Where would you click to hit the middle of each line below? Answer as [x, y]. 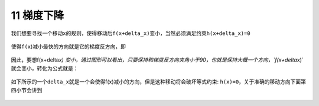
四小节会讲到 [27, 90]
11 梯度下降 [38, 15]
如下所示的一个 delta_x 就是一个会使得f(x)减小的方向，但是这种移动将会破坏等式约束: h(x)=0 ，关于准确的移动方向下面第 [159, 82]
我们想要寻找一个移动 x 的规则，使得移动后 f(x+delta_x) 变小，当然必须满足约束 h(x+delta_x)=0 [131, 33]
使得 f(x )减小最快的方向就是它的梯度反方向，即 [69, 46]
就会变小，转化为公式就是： [45, 68]
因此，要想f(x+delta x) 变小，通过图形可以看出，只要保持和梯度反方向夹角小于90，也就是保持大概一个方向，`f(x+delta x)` [157, 60]
